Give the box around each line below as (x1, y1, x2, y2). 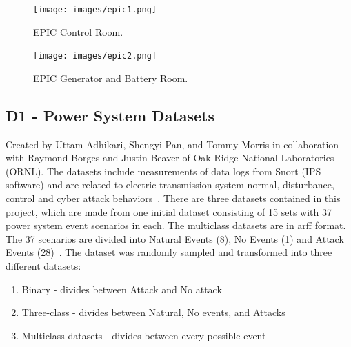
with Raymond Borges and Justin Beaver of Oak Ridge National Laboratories (6, 150, 334, 165)
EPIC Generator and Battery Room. (33, 70, 188, 85)
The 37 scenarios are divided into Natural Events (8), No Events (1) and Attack (6, 231, 344, 246)
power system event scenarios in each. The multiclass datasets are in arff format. (6, 218, 346, 232)
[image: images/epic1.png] (33, 5, 157, 14)
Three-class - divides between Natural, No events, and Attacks (21, 305, 285, 319)
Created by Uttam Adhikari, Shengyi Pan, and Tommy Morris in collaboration (6, 137, 339, 151)
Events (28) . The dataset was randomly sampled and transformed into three (6, 245, 332, 259)
